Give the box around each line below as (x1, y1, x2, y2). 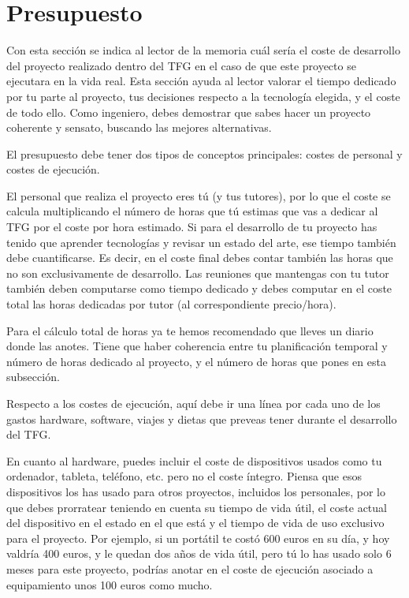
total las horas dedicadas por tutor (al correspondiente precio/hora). (6, 296, 336, 312)
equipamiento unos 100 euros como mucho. (6, 576, 213, 592)
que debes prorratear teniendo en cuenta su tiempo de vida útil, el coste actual (6, 499, 387, 515)
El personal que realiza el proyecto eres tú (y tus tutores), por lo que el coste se (6, 187, 391, 204)
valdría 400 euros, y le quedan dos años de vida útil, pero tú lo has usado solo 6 (6, 545, 392, 562)
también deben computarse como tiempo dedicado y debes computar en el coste (6, 280, 392, 297)
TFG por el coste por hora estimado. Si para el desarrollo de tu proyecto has (6, 219, 377, 235)
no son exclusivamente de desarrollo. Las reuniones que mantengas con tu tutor (6, 264, 389, 281)
